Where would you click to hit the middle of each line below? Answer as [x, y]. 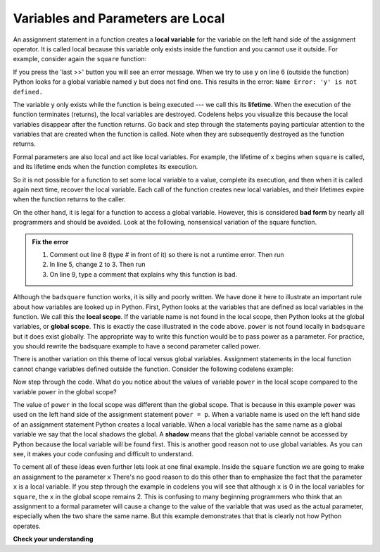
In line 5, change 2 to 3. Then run [97, 265]
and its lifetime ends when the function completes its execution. [106, 167]
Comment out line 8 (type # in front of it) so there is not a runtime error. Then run [167, 254]
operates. [27, 526]
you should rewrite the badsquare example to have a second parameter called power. [137, 346]
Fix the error [50, 241]
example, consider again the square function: [80, 59]
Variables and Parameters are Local [119, 18]
